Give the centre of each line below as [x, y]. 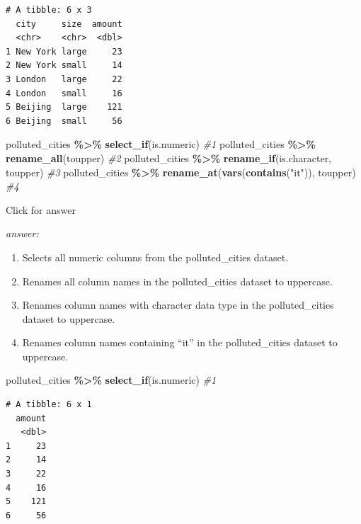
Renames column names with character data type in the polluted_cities [178, 305]
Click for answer [41, 209]
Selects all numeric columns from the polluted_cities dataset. [155, 257]
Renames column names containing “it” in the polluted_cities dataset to [180, 342]
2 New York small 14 [64, 65]
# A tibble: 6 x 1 [49, 405]
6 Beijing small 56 [64, 121]
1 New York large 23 [64, 51]
